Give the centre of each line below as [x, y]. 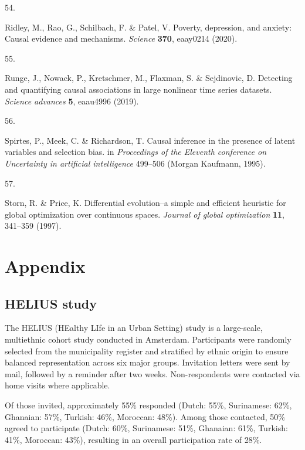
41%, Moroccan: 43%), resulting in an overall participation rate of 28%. [133, 439]
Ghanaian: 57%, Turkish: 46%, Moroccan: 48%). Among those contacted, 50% [145, 416]
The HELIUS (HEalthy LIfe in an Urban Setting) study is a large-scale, [134, 328]
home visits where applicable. [57, 385]
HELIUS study [51, 303]
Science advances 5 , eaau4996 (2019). [72, 101]
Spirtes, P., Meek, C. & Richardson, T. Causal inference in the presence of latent [150, 140]
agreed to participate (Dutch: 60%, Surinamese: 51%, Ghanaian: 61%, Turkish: [146, 428]
